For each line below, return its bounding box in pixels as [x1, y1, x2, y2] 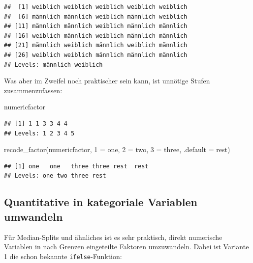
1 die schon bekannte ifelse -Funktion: [4, 251, 122, 261]
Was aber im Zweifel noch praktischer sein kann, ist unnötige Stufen [4, 76, 210, 86]
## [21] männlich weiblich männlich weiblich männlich [4, 42, 188, 49]
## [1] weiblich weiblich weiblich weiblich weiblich [4, 3, 188, 10]
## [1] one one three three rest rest [4, 162, 149, 170]
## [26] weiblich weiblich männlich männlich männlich [4, 51, 188, 58]
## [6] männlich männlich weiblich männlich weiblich [4, 13, 188, 20]
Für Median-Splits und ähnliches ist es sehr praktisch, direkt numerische [4, 232, 222, 242]
